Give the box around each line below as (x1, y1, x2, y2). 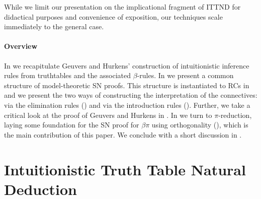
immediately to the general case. (4, 21, 104, 32)
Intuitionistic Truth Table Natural (4, 159, 246, 179)
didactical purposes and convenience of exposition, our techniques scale (4, 11, 223, 22)
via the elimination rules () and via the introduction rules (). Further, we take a (4, 99, 250, 110)
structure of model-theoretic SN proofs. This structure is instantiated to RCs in (4, 80, 249, 90)
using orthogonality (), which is (151, 119, 248, 130)
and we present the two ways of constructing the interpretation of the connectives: (4, 90, 257, 100)
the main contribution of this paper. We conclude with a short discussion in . (4, 129, 242, 140)
